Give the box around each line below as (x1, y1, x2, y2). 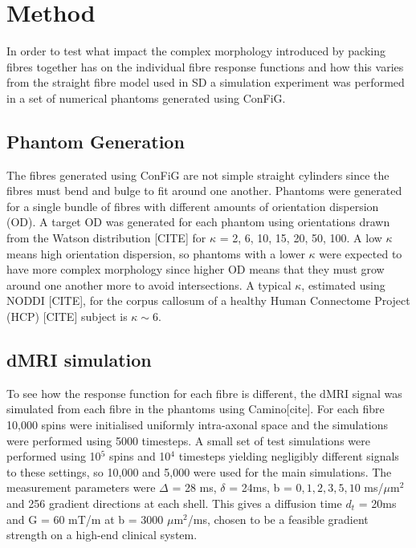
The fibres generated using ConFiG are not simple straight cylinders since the (6, 166, 389, 183)
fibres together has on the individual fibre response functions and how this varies (6, 58, 404, 75)
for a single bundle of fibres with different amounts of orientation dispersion (6, 197, 379, 214)
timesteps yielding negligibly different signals (178, 448, 399, 465)
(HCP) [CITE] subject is (6, 308, 128, 325)
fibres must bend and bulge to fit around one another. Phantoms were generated (6, 182, 402, 199)
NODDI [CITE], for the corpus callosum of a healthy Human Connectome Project (6, 292, 410, 309)
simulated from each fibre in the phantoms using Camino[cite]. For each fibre (6, 400, 385, 417)
